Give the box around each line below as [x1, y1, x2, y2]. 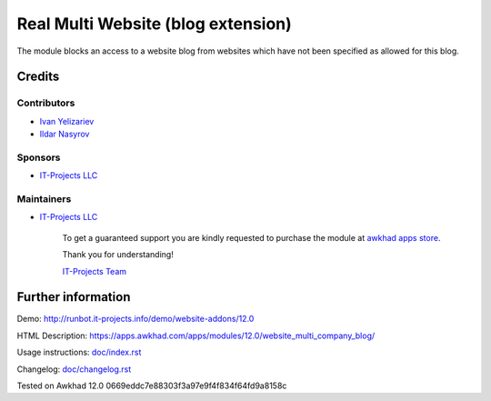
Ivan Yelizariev [39, 115, 95, 126]
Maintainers [16, 193, 72, 205]
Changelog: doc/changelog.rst [16, 364, 132, 375]
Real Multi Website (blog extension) [16, 14, 293, 34]
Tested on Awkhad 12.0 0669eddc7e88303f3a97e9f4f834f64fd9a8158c [16, 380, 287, 391]
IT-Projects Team [62, 266, 127, 276]
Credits [16, 69, 60, 85]
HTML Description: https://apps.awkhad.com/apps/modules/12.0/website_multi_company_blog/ [16, 330, 376, 341]
